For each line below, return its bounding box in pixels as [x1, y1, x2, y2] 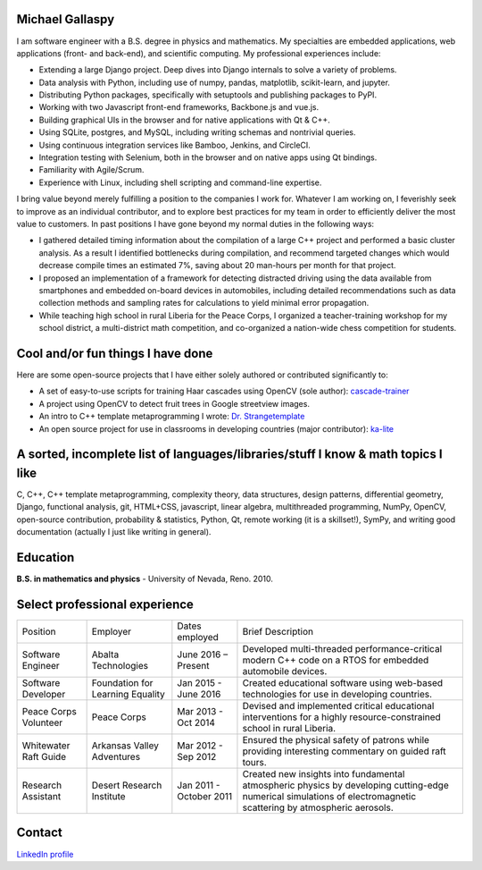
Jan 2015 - [177, 677, 222, 689]
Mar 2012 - [177, 739, 223, 752]
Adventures [91, 751, 141, 764]
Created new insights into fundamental [242, 768, 405, 781]
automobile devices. [242, 665, 328, 678]
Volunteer [21, 716, 63, 729]
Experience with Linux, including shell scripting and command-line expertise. [38, 177, 322, 188]
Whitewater [21, 739, 71, 752]
